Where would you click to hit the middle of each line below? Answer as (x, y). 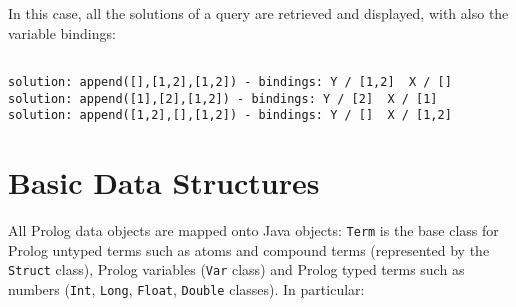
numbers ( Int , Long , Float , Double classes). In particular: (186, 288)
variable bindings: (62, 32)
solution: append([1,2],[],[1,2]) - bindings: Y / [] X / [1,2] (230, 115)
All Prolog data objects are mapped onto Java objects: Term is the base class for (253, 229)
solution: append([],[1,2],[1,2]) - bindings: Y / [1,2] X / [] (230, 81)
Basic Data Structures (164, 182)
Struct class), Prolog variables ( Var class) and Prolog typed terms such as (236, 269)
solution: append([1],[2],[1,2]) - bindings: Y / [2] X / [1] (223, 98)
